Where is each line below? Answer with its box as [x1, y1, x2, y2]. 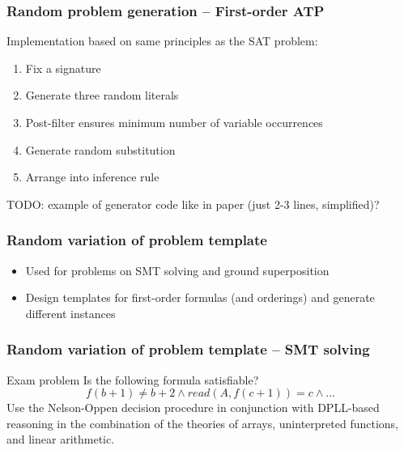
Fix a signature [25, 59, 101, 76]
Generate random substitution [25, 141, 176, 158]
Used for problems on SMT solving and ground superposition [25, 261, 330, 278]
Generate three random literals [25, 87, 179, 104]
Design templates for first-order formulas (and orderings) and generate [25, 289, 375, 306]
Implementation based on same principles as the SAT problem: [6, 32, 318, 49]
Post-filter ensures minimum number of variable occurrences [25, 114, 323, 130]
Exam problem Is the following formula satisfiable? [6, 371, 259, 388]
